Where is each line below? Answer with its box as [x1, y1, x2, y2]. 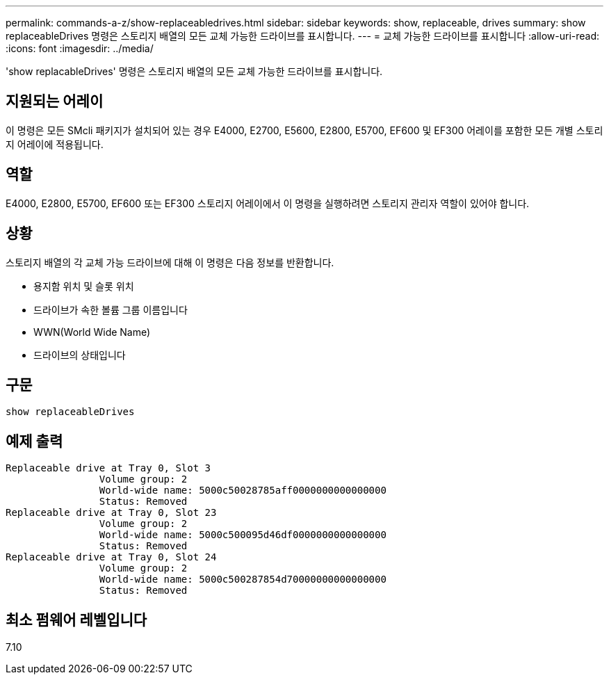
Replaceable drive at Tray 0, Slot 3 [6, 462, 211, 474]
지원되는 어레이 [6, 92, 104, 111]
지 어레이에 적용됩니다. [6, 138, 104, 150]
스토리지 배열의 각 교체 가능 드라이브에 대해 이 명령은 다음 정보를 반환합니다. [6, 256, 334, 268]
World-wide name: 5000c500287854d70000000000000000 [99, 574, 387, 585]
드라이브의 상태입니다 [33, 348, 126, 361]
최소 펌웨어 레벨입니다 [6, 610, 147, 629]
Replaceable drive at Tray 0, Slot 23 [6, 507, 217, 519]
